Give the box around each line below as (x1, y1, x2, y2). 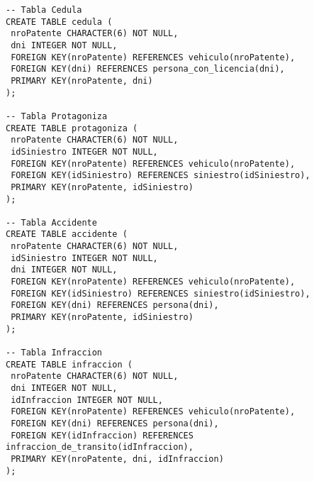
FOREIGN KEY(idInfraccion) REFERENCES (11, 430, 194, 441)
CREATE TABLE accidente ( (6, 229, 128, 240)
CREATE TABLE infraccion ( (6, 359, 133, 370)
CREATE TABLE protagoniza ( (6, 123, 138, 133)
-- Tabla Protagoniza (6, 111, 108, 121)
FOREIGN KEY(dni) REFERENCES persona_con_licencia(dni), (11, 64, 285, 74)
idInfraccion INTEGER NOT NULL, (11, 394, 163, 405)
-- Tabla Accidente (6, 217, 97, 228)
